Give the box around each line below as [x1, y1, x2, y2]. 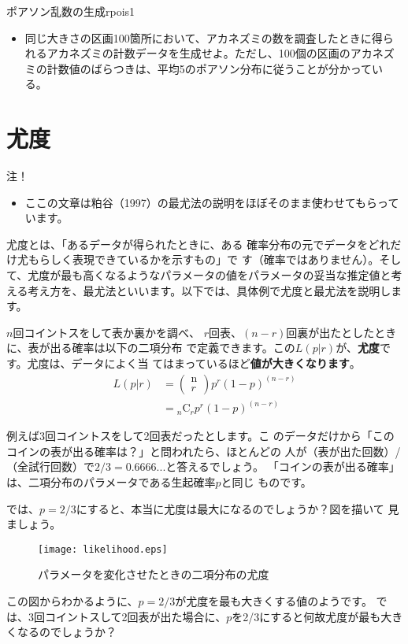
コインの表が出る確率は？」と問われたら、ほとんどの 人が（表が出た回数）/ [6, 442, 401, 459]
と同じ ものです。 [221, 473, 312, 490]
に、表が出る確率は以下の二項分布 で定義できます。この [6, 339, 295, 356]
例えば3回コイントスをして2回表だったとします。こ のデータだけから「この [6, 427, 395, 444]
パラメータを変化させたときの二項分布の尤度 [38, 566, 269, 583]
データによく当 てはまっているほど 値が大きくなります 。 [71, 355, 361, 372]
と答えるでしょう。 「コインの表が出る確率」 [165, 458, 400, 475]
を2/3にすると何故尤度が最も [232, 608, 381, 624]
